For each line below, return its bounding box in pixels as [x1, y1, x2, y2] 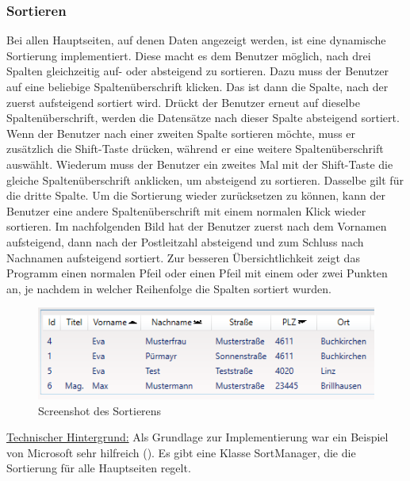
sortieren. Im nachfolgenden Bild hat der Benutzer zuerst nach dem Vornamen [6, 218, 387, 235]
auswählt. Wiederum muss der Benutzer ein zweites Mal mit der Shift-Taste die [6, 155, 393, 172]
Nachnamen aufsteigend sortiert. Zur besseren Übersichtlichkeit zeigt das [6, 249, 360, 265]
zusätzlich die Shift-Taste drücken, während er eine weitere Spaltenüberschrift [6, 140, 384, 157]
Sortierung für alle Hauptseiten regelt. [6, 460, 191, 476]
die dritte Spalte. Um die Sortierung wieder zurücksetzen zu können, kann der [6, 187, 385, 204]
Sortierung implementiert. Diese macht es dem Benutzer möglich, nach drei [6, 47, 371, 63]
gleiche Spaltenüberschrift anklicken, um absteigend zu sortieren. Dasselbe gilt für [6, 171, 404, 188]
